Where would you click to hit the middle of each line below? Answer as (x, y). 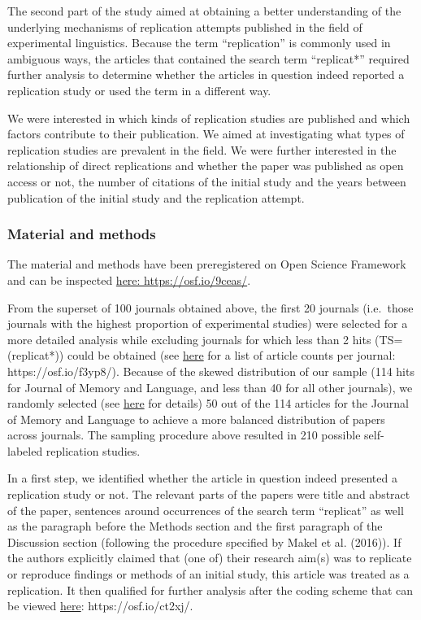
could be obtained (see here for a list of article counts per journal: (231, 355)
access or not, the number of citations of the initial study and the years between (207, 181)
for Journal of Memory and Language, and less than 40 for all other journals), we (210, 387)
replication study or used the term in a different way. (139, 90)
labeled (25, 450)
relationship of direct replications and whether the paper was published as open (206, 166)
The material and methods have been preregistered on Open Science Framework (207, 264)
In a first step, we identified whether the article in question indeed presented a (202, 478)
